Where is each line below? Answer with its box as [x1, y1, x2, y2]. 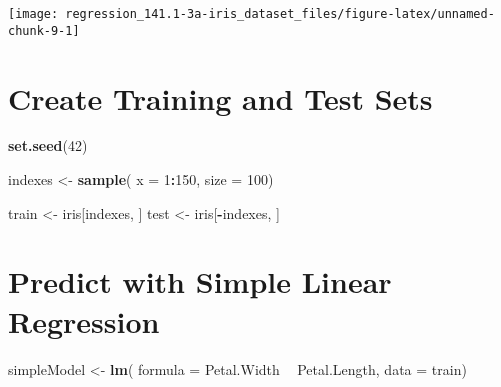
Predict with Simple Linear [8, 261, 392, 302]
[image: [8, 7, 59, 21]
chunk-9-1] [8, 23, 80, 38]
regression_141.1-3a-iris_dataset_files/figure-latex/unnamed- [65, 7, 495, 21]
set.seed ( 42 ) [8, 135, 88, 156]
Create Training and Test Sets [8, 77, 433, 118]
